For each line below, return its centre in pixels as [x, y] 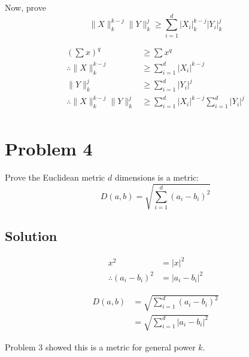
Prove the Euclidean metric [55, 177]
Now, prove [25, 7]
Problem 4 [49, 149]
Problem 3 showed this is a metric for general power [100, 347]
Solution [31, 235]
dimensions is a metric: [157, 177]
